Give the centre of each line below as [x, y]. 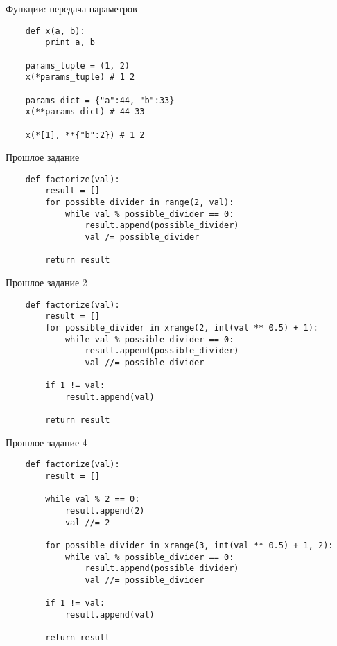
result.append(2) [105, 511]
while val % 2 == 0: [93, 499]
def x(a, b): [55, 31]
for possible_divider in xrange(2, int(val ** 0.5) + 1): [182, 328]
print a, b [70, 43]
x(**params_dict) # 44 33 [85, 112]
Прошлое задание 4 [46, 442]
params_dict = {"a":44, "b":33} [100, 100]
